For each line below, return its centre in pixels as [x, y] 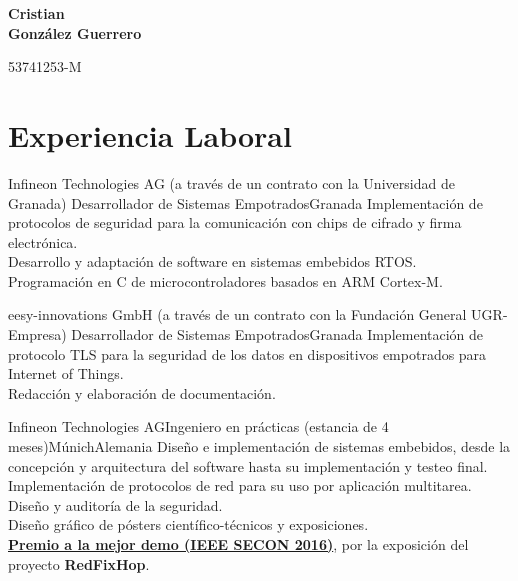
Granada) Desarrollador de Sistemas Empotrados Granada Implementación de [245, 202]
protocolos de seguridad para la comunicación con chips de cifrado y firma [235, 222]
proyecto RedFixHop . [79, 563]
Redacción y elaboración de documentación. [142, 392]
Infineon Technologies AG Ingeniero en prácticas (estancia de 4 [198, 426]
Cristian [36, 13]
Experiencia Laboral [150, 134]
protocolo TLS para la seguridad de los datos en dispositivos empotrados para [247, 353]
